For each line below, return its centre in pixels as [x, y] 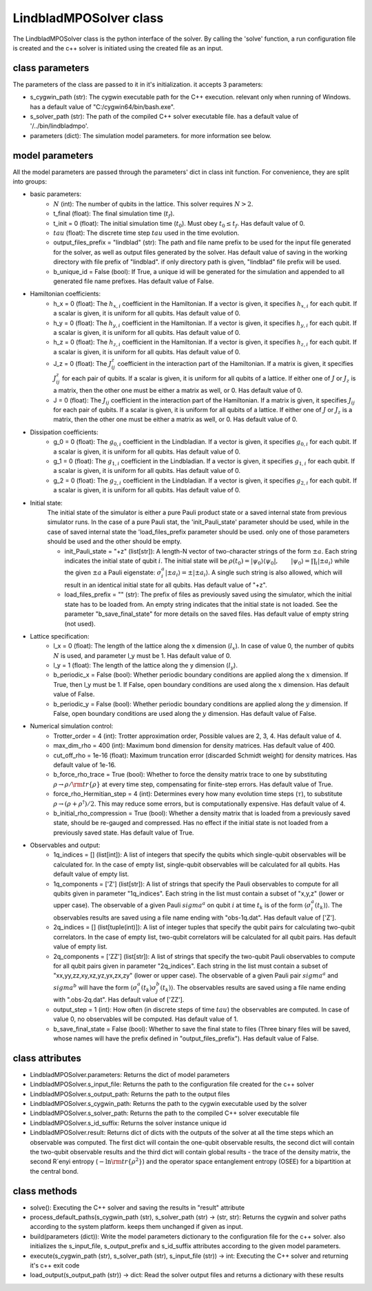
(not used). [80, 623]
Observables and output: [65, 845]
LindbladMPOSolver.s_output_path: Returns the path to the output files [130, 1094]
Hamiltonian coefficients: [65, 294]
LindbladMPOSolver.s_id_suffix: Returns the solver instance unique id [128, 1123]
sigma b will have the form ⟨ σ [95, 987]
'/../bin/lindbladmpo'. [59, 126]
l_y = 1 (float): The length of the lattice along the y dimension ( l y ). [145, 666]
